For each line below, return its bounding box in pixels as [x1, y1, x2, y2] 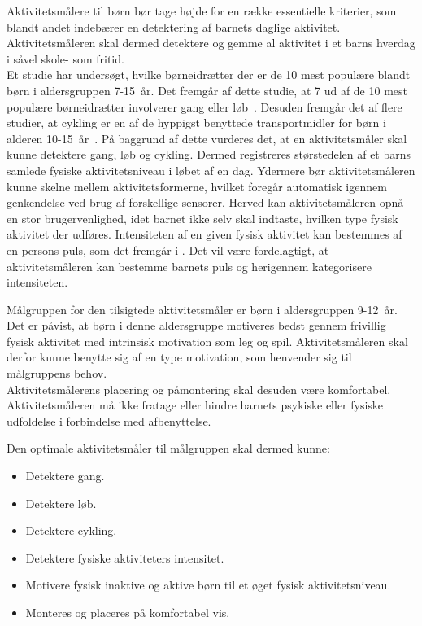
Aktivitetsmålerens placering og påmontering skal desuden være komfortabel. [7, 380, 391, 397]
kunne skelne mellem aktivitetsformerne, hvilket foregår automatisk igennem [7, 177, 387, 195]
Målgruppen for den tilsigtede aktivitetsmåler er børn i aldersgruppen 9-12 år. [7, 300, 398, 317]
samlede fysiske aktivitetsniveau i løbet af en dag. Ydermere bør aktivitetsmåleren [7, 161, 415, 178]
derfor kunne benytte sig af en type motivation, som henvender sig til [7, 348, 352, 366]
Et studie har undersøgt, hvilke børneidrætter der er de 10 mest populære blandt [7, 66, 411, 83]
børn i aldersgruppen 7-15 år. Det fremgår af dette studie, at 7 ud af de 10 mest [7, 81, 407, 98]
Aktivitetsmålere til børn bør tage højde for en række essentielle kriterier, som [7, 2, 397, 19]
